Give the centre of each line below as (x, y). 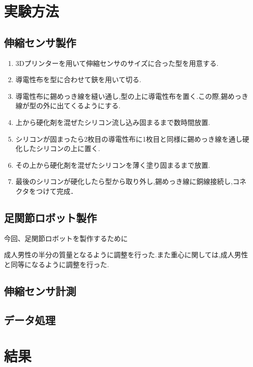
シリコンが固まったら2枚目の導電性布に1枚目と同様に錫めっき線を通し (129, 138)
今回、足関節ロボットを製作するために (66, 238)
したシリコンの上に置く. (61, 148)
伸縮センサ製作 (40, 42)
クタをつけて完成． (46, 191)
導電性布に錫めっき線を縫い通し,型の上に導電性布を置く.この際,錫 (122, 96)
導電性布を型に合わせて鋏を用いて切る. (78, 79)
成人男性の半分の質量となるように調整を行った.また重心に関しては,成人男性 (126, 255)
